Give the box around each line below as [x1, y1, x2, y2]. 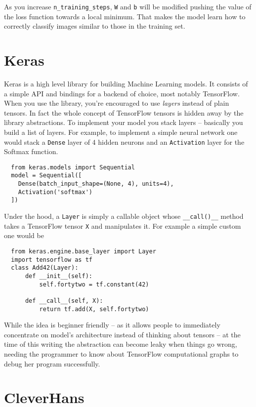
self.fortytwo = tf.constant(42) [39, 281, 149, 288]
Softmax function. [4, 146, 58, 157]
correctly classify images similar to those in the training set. [4, 21, 185, 31]
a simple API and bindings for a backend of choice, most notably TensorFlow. [4, 88, 240, 98]
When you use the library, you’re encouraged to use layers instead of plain [4, 98, 229, 108]
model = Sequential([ [11, 172, 82, 179]
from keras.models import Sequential [11, 163, 135, 171]
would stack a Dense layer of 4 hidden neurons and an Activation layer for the [4, 136, 245, 147]
